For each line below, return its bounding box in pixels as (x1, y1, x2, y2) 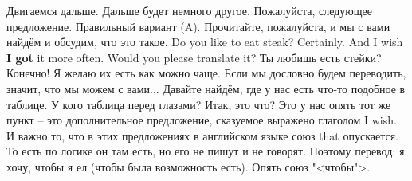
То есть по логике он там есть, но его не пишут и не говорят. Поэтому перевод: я (6, 143, 405, 159)
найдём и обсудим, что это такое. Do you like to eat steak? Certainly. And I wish (6, 33, 403, 50)
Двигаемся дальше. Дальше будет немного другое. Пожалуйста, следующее (6, 2, 373, 18)
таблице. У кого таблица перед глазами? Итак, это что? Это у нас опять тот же (6, 96, 391, 112)
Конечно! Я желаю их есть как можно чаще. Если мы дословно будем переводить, (6, 65, 406, 81)
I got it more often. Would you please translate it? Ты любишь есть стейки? (6, 49, 382, 65)
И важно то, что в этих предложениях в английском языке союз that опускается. (6, 127, 398, 144)
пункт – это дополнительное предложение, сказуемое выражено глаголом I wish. (6, 112, 397, 128)
